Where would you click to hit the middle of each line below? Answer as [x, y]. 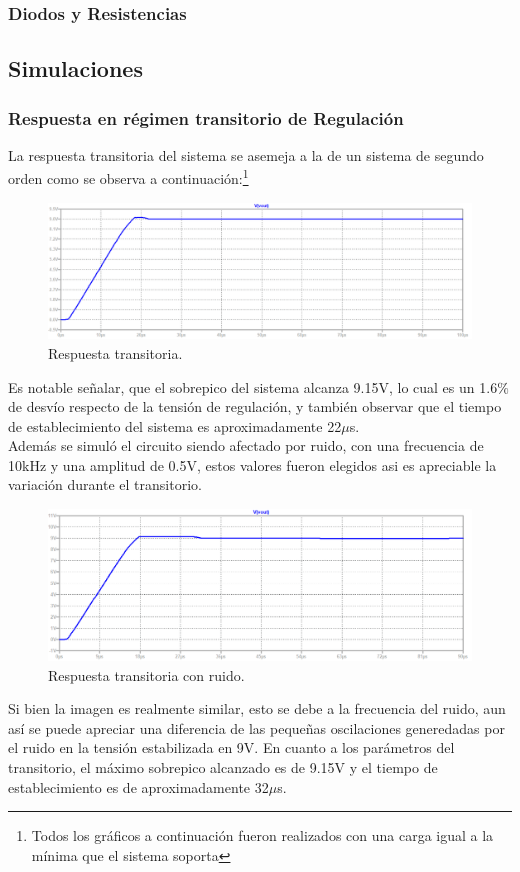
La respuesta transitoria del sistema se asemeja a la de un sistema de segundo [246, 154]
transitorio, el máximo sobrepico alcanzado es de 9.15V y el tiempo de [223, 767]
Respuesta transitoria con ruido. [146, 674]
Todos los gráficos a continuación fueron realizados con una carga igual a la [262, 835]
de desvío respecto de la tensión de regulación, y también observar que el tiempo [255, 406]
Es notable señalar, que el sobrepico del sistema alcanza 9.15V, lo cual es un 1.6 [253, 386]
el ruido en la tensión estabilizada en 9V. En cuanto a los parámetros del [231, 747]
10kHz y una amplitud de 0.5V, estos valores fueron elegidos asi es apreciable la [252, 464]
